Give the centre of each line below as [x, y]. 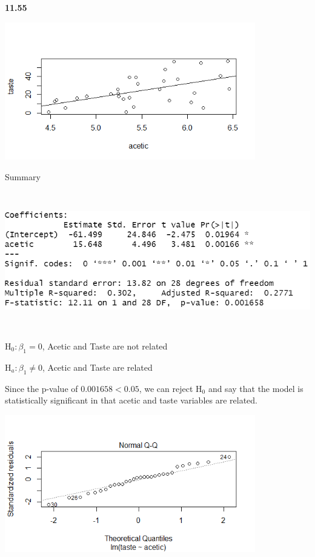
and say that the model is [256, 388]
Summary [23, 176]
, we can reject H [171, 388]
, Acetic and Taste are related [97, 367]
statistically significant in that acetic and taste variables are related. [131, 400]
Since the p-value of [41, 388]
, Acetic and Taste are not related [105, 346]
